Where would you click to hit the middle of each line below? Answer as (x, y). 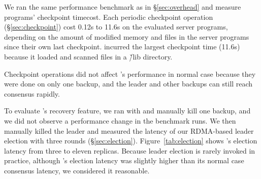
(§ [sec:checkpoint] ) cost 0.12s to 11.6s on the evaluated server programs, (116, 27)
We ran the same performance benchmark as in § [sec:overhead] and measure (123, 7)
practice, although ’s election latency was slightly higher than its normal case (124, 160)
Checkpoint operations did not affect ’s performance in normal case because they (130, 73)
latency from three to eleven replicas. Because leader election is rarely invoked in (130, 150)
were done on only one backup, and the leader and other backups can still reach (128, 84)
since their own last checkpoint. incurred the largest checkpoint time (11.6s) (122, 47)
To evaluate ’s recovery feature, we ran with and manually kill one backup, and (127, 111)
